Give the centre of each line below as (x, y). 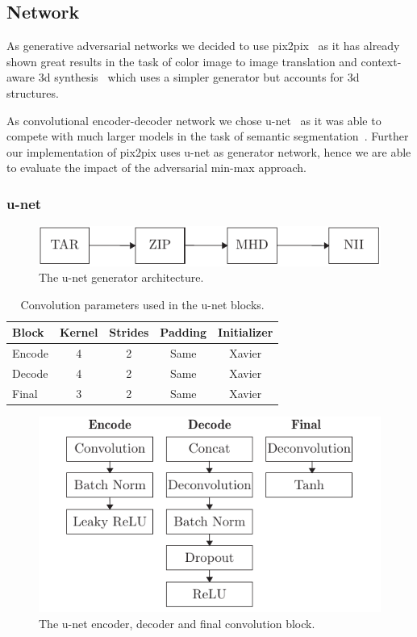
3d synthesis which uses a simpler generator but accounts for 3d (199, 77)
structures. (33, 92)
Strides (129, 332)
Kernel (79, 332)
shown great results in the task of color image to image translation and (182, 61)
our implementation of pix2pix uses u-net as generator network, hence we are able (209, 151)
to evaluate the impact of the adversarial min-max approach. (156, 168)
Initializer (246, 332)
